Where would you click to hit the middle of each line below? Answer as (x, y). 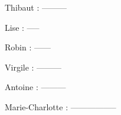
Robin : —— (28, 47)
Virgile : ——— (33, 67)
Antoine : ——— (35, 87)
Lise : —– (22, 27)
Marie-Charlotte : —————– (60, 106)
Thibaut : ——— (36, 7)
